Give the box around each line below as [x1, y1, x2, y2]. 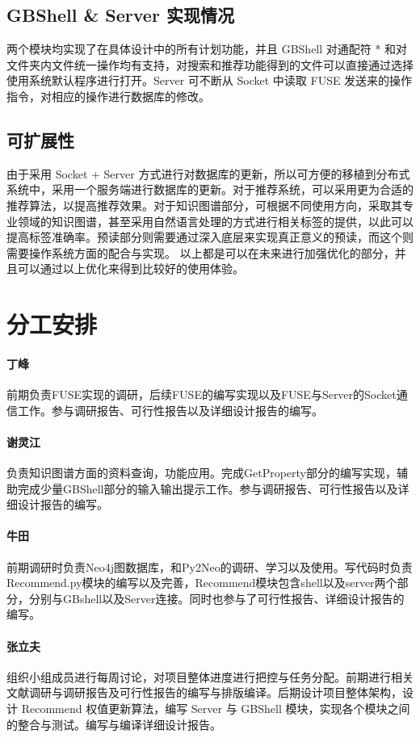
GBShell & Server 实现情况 [6, 2, 234, 27]
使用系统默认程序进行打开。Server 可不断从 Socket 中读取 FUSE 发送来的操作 [6, 72, 413, 89]
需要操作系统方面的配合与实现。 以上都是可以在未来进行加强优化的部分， [6, 244, 395, 261]
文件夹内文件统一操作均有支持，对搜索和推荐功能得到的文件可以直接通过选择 [6, 56, 414, 73]
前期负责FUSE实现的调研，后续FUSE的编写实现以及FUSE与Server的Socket [6, 386, 397, 403]
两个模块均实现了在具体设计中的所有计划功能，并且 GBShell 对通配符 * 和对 [6, 40, 408, 57]
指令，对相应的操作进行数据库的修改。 [6, 87, 210, 104]
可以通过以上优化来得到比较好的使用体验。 [17, 260, 244, 277]
